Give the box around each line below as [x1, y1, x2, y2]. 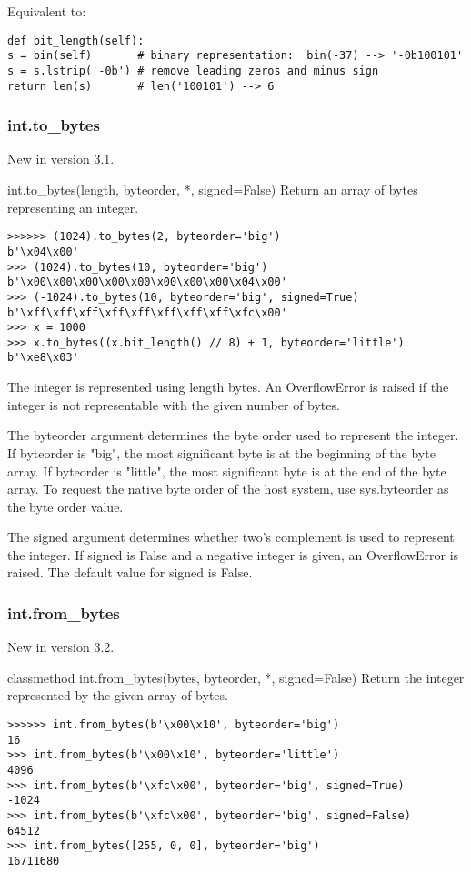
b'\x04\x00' [7, 245, 79, 258]
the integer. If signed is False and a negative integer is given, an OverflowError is [7, 545, 459, 564]
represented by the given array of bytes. [7, 686, 228, 705]
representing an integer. [7, 197, 139, 216]
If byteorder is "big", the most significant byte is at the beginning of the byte [7, 443, 436, 462]
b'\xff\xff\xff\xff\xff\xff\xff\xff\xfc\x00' [7, 306, 287, 319]
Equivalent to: [7, 2, 86, 20]
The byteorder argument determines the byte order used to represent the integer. [7, 426, 459, 445]
